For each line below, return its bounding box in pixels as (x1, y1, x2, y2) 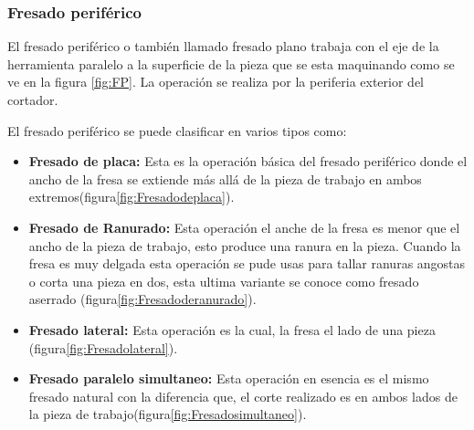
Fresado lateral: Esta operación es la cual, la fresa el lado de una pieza (28, 320, 436, 339)
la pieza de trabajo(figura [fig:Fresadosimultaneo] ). (28, 404, 307, 424)
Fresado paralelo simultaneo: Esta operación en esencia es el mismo (28, 369, 429, 388)
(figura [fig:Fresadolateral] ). (28, 338, 178, 357)
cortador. (7, 90, 58, 109)
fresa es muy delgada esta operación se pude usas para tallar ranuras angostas (28, 254, 466, 273)
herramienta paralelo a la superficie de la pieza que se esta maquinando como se (7, 54, 455, 73)
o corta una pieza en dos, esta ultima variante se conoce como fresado (28, 271, 419, 290)
